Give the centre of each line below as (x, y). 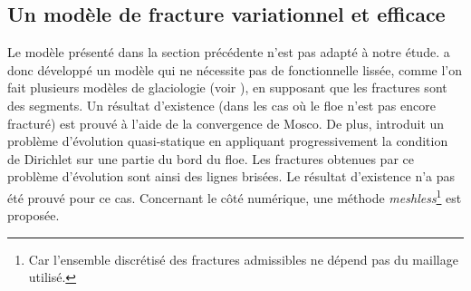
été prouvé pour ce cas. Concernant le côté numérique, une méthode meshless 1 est (235, 196)
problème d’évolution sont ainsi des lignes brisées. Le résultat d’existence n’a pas (231, 176)
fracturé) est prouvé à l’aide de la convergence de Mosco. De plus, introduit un (226, 123)
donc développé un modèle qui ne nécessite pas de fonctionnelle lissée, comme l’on (235, 69)
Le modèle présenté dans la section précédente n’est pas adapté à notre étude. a (229, 52)
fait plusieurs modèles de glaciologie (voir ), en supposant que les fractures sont (227, 87)
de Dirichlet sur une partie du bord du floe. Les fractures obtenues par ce (211, 158)
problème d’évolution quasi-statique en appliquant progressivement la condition (228, 141)
